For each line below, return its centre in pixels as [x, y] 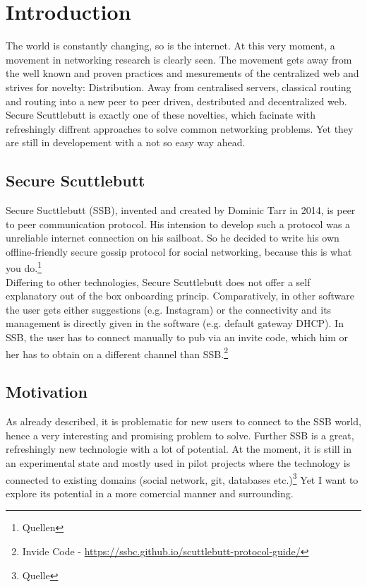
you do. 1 [24, 267]
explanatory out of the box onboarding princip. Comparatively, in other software [180, 296]
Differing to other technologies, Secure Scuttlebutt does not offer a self [158, 281]
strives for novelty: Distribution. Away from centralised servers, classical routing [179, 87]
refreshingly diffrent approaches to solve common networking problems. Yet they [180, 128]
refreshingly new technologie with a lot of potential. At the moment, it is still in [179, 449]
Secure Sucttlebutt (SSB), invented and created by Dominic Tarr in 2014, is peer [181, 210]
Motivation [47, 392]
